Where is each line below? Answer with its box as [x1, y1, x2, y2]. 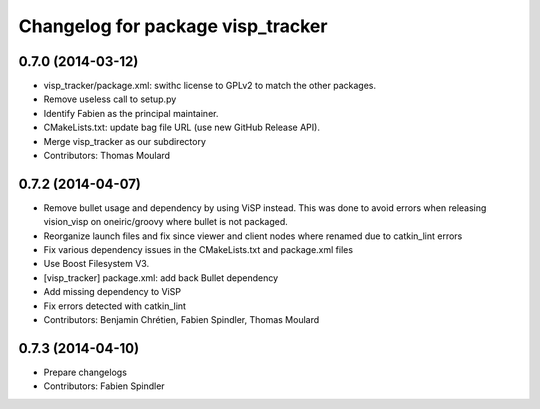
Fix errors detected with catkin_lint [43, 300, 187, 312]
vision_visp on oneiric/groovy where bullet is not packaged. [43, 216, 289, 228]
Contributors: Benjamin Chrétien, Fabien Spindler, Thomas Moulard [43, 314, 320, 326]
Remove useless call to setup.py [43, 93, 177, 105]
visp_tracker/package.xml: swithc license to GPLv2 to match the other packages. [43, 80, 377, 92]
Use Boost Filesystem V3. [43, 258, 150, 270]
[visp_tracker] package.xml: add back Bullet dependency [43, 271, 279, 284]
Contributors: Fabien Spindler [43, 380, 165, 392]
